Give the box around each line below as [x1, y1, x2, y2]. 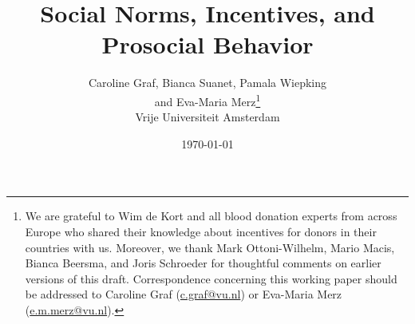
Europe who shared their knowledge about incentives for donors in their [25, 223, 377, 239]
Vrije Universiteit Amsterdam [135, 109, 280, 125]
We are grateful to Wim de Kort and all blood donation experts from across [25, 207, 397, 224]
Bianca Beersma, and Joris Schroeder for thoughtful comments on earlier [25, 255, 381, 271]
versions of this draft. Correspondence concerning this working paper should [25, 270, 397, 286]
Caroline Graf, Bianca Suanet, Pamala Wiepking [88, 74, 327, 91]
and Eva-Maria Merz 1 [154, 90, 261, 109]
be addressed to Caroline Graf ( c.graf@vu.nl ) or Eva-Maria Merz [25, 286, 342, 302]
